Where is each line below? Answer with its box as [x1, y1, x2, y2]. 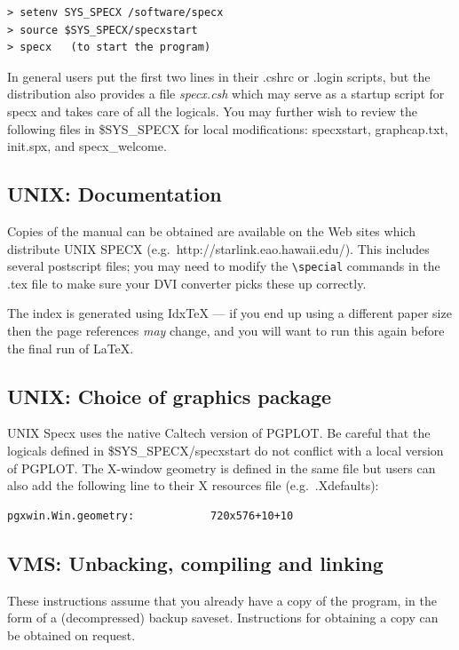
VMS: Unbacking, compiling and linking [7, 549, 384, 576]
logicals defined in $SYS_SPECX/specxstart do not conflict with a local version [7, 440, 444, 459]
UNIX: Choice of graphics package [7, 382, 332, 409]
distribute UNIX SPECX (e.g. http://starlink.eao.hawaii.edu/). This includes [7, 239, 430, 258]
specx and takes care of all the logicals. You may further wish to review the [7, 101, 418, 120]
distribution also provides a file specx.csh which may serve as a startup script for [7, 84, 445, 103]
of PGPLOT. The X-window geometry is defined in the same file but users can [7, 458, 436, 477]
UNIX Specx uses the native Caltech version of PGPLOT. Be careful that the [7, 424, 431, 442]
